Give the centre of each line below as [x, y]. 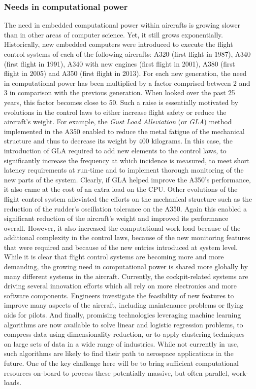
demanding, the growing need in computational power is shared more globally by [126, 266]
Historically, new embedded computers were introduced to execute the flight [119, 44]
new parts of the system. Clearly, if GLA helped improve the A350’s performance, [128, 179]
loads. [13, 382]
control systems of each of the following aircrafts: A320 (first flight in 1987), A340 [128, 54]
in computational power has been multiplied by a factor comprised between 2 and [127, 83]
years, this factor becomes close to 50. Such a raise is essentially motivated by [121, 102]
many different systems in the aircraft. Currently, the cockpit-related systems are [126, 276]
